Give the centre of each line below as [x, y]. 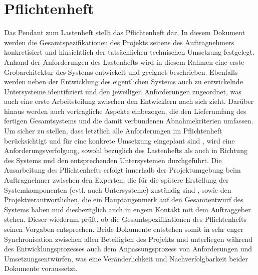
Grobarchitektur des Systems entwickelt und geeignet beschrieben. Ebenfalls [121, 72]
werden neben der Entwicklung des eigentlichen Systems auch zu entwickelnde [123, 82]
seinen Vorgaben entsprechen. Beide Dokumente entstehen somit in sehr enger [124, 229]
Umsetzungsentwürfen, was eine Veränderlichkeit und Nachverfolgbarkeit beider [126, 258]
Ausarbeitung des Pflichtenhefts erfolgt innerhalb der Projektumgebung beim [122, 170]
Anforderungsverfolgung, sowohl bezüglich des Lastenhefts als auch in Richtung [126, 150]
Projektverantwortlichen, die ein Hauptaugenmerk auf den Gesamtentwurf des [124, 199]
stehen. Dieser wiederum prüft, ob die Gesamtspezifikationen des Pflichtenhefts [125, 219]
